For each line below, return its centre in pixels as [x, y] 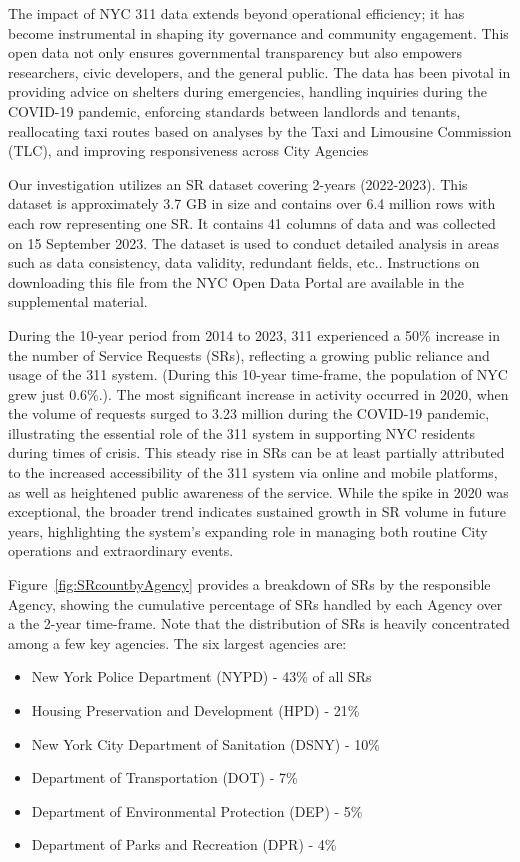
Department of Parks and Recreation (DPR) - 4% [184, 844]
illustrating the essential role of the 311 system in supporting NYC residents [242, 432]
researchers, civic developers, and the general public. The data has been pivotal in [259, 71]
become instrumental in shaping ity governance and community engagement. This [258, 32]
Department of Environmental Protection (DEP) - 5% [197, 810]
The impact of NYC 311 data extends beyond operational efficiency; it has [236, 13]
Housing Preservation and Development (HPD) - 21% [195, 710]
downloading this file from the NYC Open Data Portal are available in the [236, 281]
